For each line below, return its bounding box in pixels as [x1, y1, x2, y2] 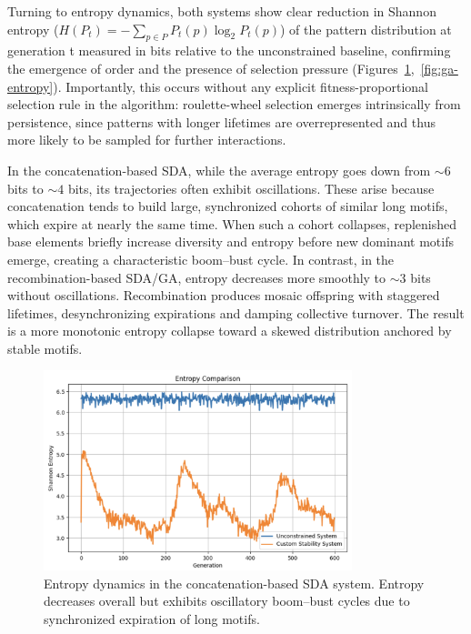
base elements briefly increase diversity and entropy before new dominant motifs [7, 232, 454, 251]
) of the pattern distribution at [280, 19, 452, 38]
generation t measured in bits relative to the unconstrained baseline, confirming [7, 41, 451, 60]
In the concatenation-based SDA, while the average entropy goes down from [7, 160, 431, 179]
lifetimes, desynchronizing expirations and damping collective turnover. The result [7, 303, 465, 322]
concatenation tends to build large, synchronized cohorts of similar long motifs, [7, 196, 448, 216]
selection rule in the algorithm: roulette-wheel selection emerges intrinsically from [7, 95, 461, 114]
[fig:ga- [420, 58, 458, 77]
